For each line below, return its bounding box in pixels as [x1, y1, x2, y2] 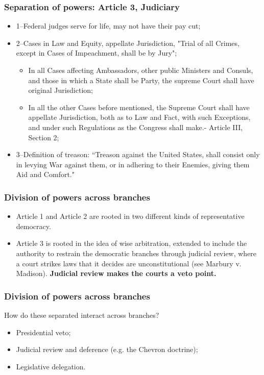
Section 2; [28, 132, 59, 142]
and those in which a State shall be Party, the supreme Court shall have [28, 74, 254, 85]
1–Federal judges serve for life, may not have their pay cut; [16, 20, 201, 31]
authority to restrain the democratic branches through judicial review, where [16, 247, 257, 258]
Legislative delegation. [16, 361, 86, 371]
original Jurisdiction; [28, 85, 93, 95]
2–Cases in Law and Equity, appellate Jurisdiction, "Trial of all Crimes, [16, 37, 239, 48]
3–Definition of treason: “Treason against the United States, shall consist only [16, 149, 260, 160]
